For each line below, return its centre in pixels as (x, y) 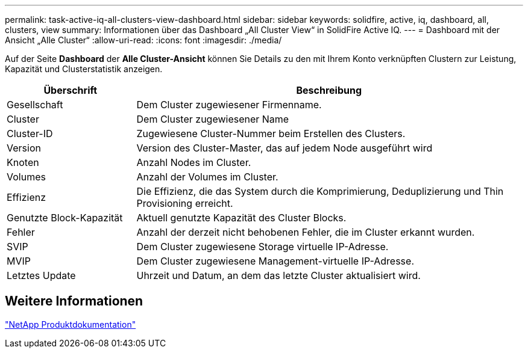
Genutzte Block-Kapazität (65, 218)
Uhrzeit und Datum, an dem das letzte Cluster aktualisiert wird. (278, 275)
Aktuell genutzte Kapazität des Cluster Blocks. (241, 218)
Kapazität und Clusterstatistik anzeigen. (84, 69)
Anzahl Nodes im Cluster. (194, 162)
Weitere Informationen (74, 301)
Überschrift (71, 90)
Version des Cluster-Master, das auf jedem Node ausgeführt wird (284, 148)
